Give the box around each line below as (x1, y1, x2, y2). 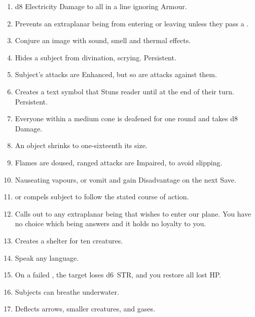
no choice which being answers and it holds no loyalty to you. (15, 218, 206, 229)
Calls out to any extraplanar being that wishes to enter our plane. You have (15, 208, 251, 219)
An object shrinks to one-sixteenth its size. (15, 140, 148, 151)
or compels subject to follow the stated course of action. (15, 191, 189, 202)
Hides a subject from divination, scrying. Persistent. (15, 52, 176, 62)
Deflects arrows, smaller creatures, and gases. (15, 303, 155, 314)
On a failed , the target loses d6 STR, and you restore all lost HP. (15, 269, 222, 280)
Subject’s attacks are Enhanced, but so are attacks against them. (15, 69, 217, 80)
